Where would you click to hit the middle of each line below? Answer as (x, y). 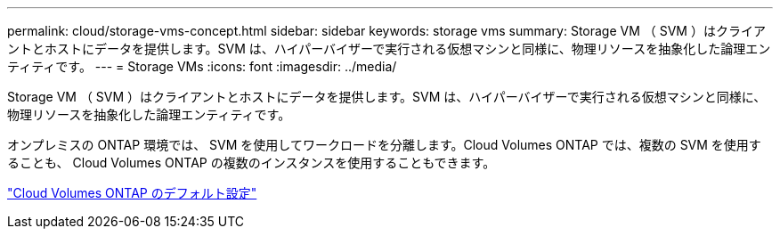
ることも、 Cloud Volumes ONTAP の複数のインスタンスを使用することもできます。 (252, 163)
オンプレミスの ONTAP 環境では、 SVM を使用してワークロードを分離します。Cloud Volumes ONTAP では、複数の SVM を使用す (384, 145)
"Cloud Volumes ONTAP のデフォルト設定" (132, 193)
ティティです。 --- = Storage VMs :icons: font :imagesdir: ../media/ (202, 66)
